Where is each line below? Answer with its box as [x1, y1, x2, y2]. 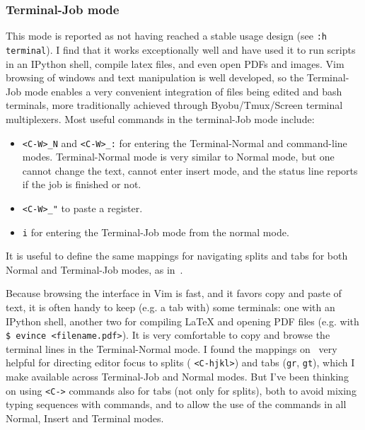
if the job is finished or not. [22, 177, 141, 192]
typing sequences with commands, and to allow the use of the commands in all [6, 397, 347, 412]
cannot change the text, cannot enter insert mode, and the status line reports [22, 163, 358, 178]
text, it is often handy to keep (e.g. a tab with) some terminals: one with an [6, 300, 335, 315]
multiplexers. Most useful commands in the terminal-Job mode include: [6, 111, 315, 126]
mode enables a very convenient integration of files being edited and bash [24, 83, 342, 98]
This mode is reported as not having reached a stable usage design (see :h [6, 28, 327, 43]
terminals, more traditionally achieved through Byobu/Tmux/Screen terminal [6, 98, 343, 112]
